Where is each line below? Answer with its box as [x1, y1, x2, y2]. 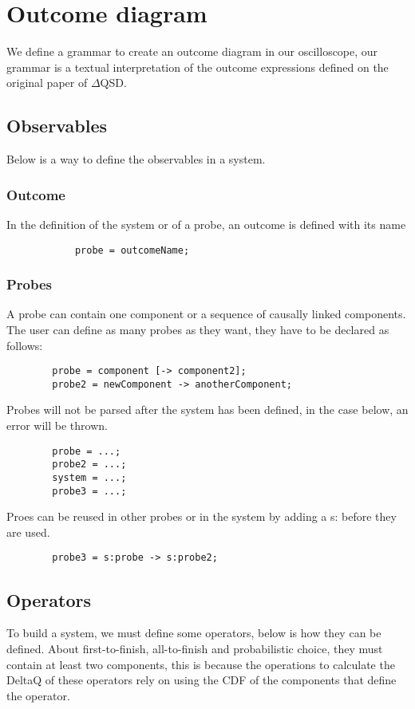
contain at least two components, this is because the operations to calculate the [6, 656, 395, 672]
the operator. [6, 687, 70, 703]
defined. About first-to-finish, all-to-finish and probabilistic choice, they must [6, 640, 383, 656]
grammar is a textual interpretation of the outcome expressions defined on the [6, 58, 389, 75]
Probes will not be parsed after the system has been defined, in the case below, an [6, 401, 409, 418]
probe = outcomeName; [74, 244, 190, 256]
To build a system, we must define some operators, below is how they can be [6, 624, 381, 641]
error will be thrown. [6, 417, 108, 434]
